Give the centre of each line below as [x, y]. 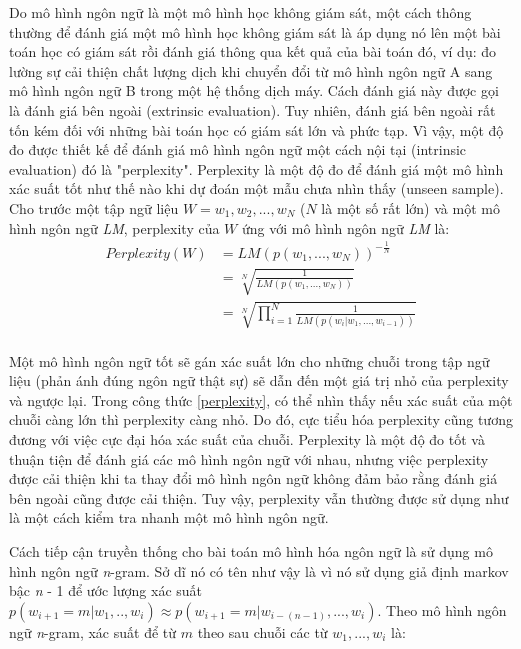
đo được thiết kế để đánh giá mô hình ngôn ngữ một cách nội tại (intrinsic [238, 149]
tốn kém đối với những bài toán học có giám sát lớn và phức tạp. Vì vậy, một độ [256, 129]
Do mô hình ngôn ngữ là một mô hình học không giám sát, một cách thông [240, 12]
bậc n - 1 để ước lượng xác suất [106, 590]
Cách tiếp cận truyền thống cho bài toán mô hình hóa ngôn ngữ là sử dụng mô [251, 551]
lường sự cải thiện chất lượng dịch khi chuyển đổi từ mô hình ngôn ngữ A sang [251, 70]
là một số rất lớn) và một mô [410, 207]
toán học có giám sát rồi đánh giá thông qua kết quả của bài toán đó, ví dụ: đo [253, 51]
